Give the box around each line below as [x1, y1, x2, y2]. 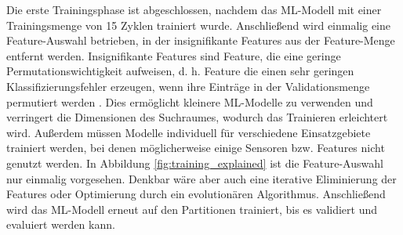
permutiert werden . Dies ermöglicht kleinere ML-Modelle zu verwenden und [6, 93, 373, 110]
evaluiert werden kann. [6, 216, 115, 233]
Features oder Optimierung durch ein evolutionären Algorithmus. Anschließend [6, 186, 386, 202]
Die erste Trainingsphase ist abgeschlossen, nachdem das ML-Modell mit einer [6, 2, 382, 17]
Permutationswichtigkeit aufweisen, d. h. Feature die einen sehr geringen [6, 63, 354, 79]
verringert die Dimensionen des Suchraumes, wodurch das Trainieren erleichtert [6, 109, 388, 125]
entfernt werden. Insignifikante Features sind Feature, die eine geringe [6, 47, 341, 63]
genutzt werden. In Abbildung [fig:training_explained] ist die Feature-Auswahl [6, 154, 383, 171]
